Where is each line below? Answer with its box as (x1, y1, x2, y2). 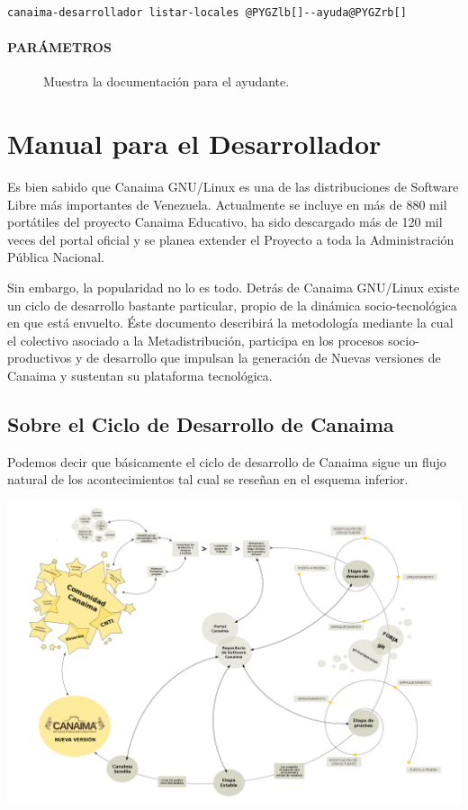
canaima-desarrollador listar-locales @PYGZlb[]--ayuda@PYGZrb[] (7, 6, 407, 19)
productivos (7, 348, 72, 367)
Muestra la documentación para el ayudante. (43, 72, 290, 91)
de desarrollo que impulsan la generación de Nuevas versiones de (86, 348, 441, 367)
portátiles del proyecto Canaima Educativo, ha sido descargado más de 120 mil (7, 212, 443, 231)
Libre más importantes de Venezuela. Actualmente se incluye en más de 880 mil (7, 194, 447, 213)
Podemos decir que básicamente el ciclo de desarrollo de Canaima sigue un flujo (7, 452, 446, 471)
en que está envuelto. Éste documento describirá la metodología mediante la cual (7, 313, 454, 332)
